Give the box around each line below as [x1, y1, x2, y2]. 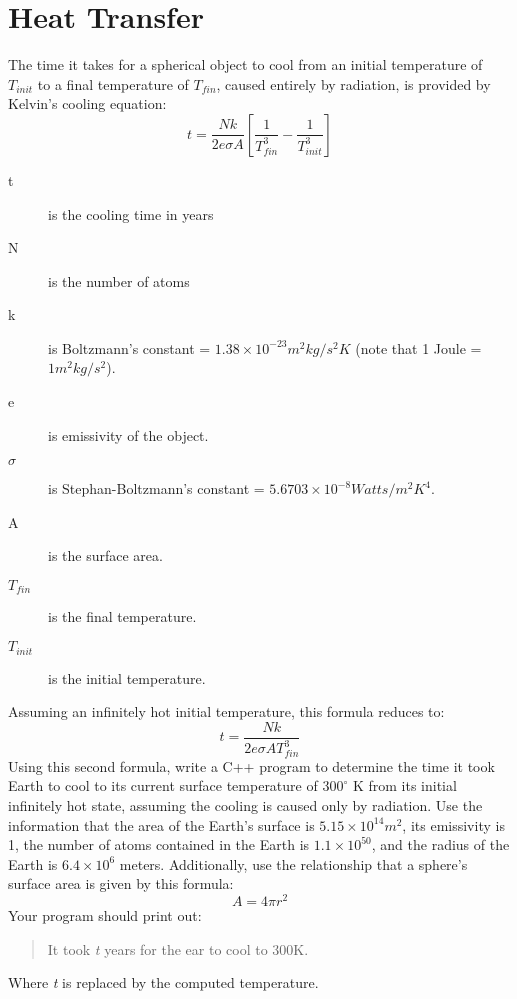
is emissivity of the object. [48, 424, 209, 445]
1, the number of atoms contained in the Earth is [8, 834, 310, 855]
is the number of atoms [48, 270, 190, 291]
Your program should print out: [8, 905, 202, 926]
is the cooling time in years [48, 203, 214, 224]
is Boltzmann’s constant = [48, 337, 211, 358]
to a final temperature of [37, 73, 189, 94]
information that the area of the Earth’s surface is [8, 814, 315, 835]
